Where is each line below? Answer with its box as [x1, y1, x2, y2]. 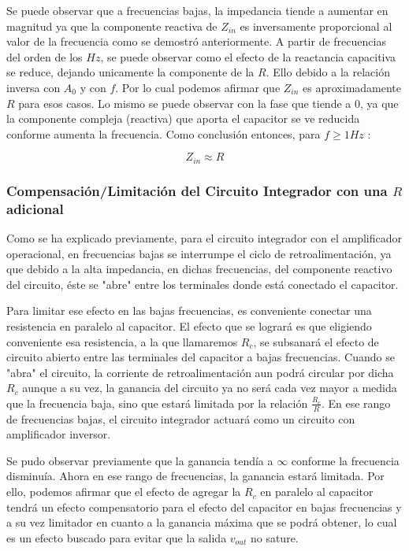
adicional [6, 198, 64, 218]
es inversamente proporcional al [240, 17, 392, 34]
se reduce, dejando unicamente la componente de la [6, 64, 255, 80]
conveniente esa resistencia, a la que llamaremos [6, 333, 238, 349]
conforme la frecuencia [291, 452, 400, 468]
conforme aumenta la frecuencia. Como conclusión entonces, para [6, 125, 321, 142]
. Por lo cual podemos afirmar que [115, 79, 281, 95]
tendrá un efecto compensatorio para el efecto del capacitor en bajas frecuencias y [6, 498, 402, 515]
